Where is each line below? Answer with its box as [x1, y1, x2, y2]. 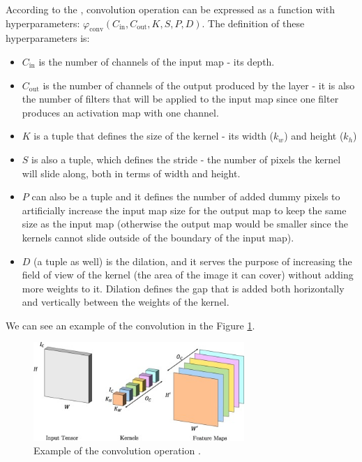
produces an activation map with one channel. [22, 105, 219, 119]
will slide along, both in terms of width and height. [22, 165, 241, 180]
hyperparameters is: [6, 31, 90, 45]
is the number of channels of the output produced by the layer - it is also [43, 77, 355, 92]
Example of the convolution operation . [33, 443, 201, 458]
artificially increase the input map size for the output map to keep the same [22, 202, 347, 217]
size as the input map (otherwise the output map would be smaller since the [22, 216, 348, 231]
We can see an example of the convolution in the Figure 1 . [6, 318, 255, 332]
